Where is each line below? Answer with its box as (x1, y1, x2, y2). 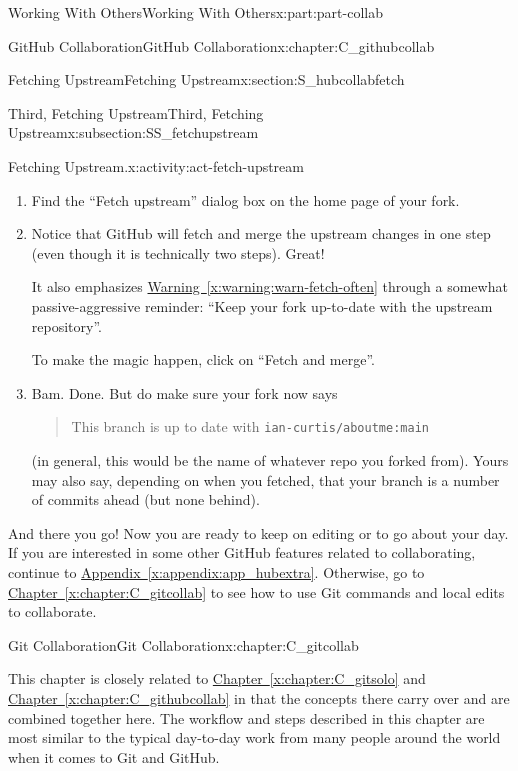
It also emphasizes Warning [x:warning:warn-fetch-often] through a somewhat (31, 276, 508, 297)
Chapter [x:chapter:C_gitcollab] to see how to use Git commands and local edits (8, 581, 505, 602)
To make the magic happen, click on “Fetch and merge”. (31, 349, 375, 370)
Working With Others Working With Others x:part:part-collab (8, 2, 383, 22)
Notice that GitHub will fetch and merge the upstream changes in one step (31, 223, 491, 244)
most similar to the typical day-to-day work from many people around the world (8, 727, 501, 748)
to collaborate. (8, 601, 97, 622)
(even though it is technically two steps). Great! (31, 242, 325, 263)
